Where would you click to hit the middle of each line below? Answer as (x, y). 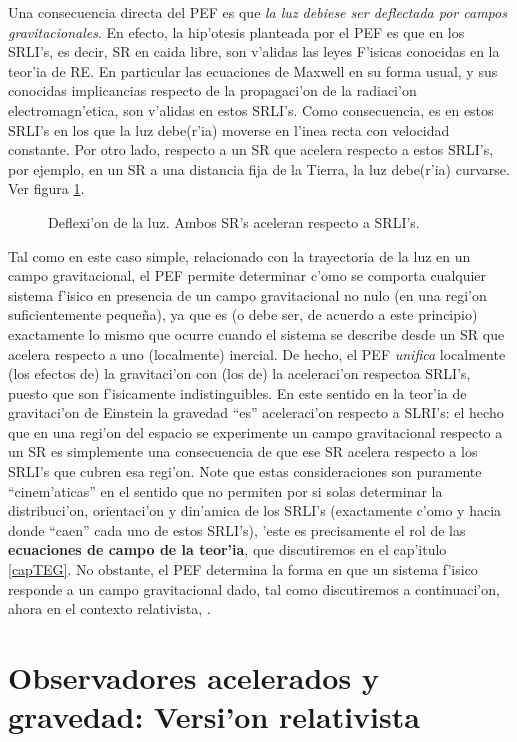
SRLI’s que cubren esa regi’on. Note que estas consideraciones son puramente (245, 471)
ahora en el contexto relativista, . (109, 608)
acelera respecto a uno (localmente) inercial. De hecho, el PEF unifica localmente (257, 353)
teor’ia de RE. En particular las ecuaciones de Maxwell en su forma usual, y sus (253, 70)
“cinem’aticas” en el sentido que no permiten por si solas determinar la (225, 490)
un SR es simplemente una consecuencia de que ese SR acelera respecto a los (243, 451)
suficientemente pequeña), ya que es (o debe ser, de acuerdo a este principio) (243, 314)
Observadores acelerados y (193, 677)
